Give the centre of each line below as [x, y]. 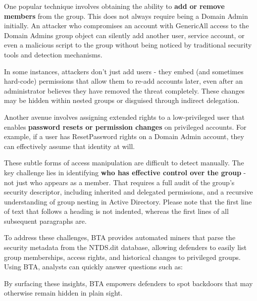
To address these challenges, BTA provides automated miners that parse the [120, 237]
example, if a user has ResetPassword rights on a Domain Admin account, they [124, 136]
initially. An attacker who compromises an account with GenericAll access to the [127, 25]
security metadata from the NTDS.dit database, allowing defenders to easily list [125, 247]
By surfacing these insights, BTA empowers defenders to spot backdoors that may [128, 283]
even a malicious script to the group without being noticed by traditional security [128, 45]
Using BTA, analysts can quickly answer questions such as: [93, 267]
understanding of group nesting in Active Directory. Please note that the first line [128, 201]
